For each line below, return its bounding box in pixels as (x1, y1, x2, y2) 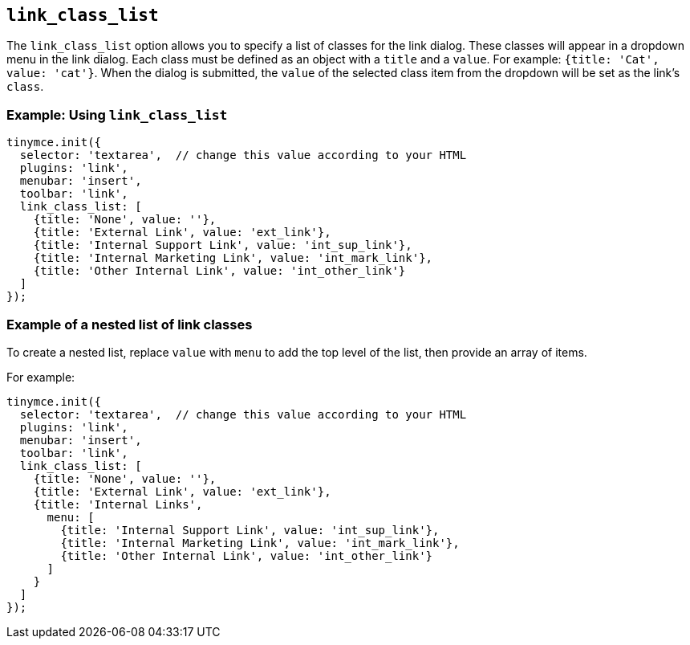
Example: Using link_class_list (6, 106, 228, 123)
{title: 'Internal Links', (33, 497, 203, 511)
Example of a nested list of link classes (6, 316, 253, 333)
